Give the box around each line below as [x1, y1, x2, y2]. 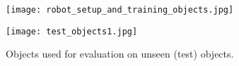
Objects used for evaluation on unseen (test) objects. [6, 46, 234, 61]
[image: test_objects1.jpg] [6, 26, 138, 37]
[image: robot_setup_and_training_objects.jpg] [6, 5, 234, 15]
